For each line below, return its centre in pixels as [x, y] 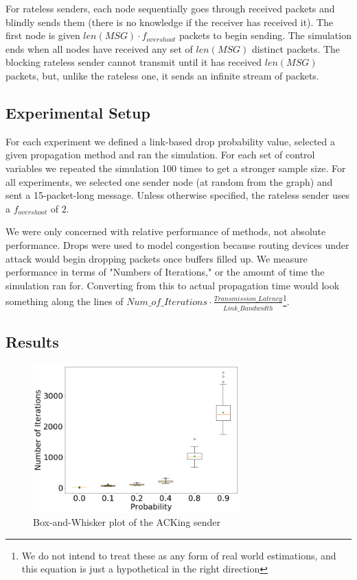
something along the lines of [65, 301]
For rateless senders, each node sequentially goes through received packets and [170, 8]
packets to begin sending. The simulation [265, 35]
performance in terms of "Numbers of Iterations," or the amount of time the [165, 272]
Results [32, 342]
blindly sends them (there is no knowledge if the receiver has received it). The [170, 22]
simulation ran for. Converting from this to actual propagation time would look [173, 285]
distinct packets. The [296, 48]
